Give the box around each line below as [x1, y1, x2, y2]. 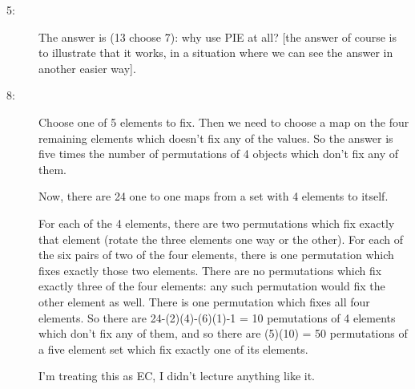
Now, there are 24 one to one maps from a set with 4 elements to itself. [38, 188, 389, 205]
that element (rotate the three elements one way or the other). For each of [38, 230, 404, 247]
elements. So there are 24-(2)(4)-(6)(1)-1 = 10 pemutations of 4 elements [38, 309, 396, 326]
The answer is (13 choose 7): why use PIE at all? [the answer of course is [38, 28, 397, 45]
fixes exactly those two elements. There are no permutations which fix [38, 261, 382, 278]
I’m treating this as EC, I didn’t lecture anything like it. [38, 367, 316, 384]
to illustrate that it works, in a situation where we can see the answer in [38, 44, 393, 61]
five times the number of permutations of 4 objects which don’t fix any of [38, 145, 399, 162]
